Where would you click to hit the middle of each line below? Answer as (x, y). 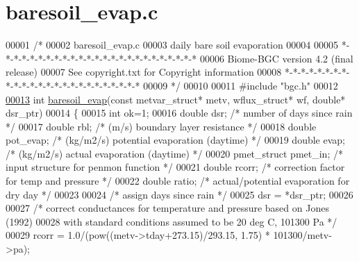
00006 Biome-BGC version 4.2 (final (276, 58)
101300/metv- (302, 235)
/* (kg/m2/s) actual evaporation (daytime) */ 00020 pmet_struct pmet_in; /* (174, 153)
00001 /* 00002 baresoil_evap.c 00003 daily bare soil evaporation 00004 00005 (172, 45)
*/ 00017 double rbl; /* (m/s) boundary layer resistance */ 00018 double (161, 126)
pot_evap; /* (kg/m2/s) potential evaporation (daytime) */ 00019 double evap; (175, 140)
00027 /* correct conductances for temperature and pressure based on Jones (167, 208)
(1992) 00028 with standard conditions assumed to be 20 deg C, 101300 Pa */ (172, 221)
